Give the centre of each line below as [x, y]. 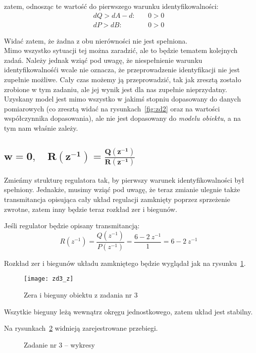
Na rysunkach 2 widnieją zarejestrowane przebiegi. [81, 328]
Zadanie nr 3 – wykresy [59, 344]
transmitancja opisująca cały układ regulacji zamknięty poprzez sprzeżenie [117, 199]
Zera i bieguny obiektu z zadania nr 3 [81, 294]
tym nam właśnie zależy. [41, 128]
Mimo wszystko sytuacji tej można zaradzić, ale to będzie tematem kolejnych [121, 50]
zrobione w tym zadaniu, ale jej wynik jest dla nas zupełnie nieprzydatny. [116, 89]
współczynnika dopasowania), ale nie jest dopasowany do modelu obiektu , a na [123, 118]
